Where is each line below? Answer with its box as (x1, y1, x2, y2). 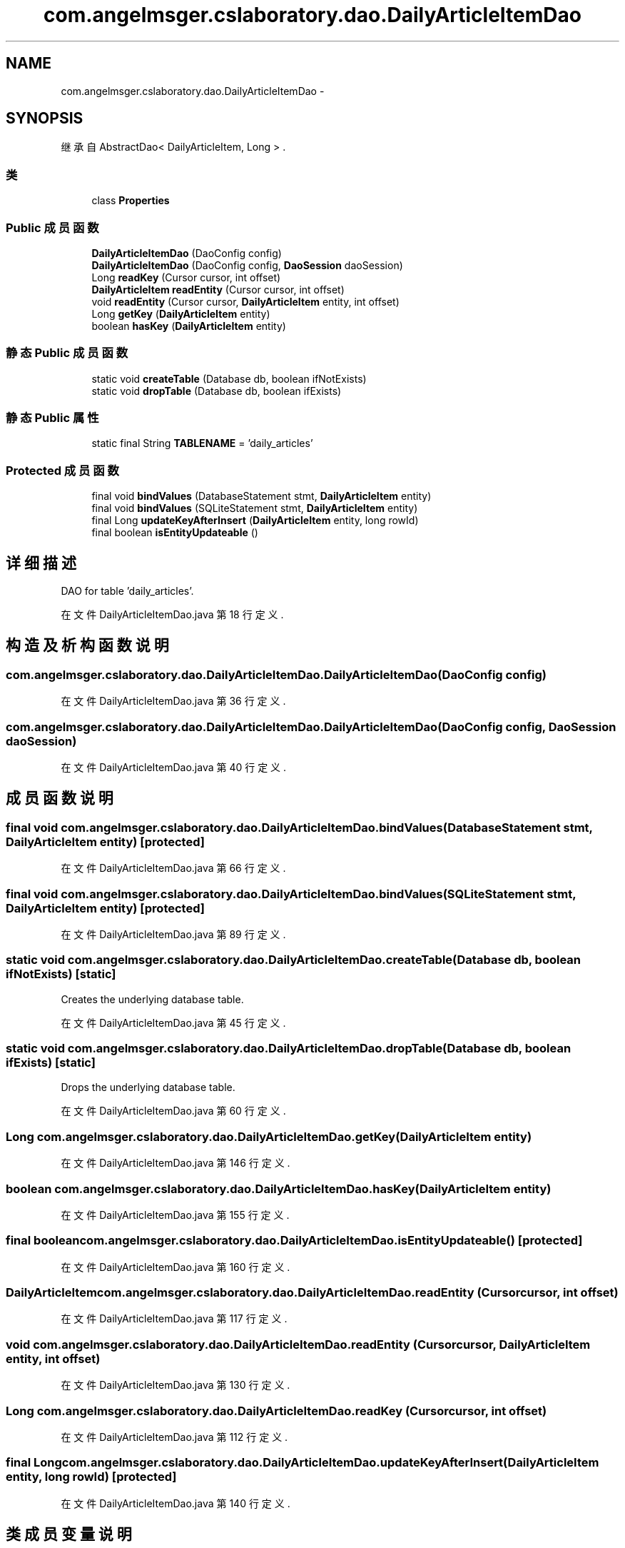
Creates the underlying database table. (61, 992, 244, 1005)
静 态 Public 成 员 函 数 (6, 346, 128, 361)
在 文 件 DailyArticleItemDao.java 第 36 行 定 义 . (61, 695, 286, 708)
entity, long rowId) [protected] (6, 1469, 177, 1484)
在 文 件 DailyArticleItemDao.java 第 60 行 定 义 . (61, 1105, 286, 1117)
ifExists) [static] (6, 1055, 96, 1070)
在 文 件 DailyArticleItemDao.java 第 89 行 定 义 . (61, 928, 286, 940)
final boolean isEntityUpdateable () (91, 526, 258, 539)
